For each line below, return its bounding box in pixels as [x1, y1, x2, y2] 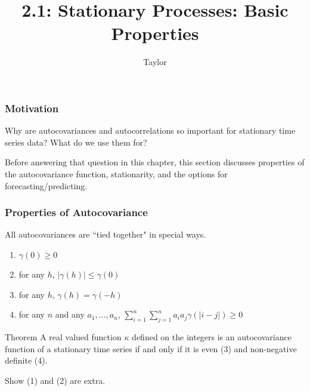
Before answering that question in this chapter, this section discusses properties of [5, 156, 305, 168]
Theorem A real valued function [5, 330, 122, 343]
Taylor [143, 56, 167, 68]
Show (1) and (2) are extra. [5, 374, 106, 386]
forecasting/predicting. [5, 179, 88, 192]
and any [55, 308, 85, 321]
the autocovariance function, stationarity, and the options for [5, 167, 228, 180]
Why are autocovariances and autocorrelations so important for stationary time [5, 124, 296, 137]
